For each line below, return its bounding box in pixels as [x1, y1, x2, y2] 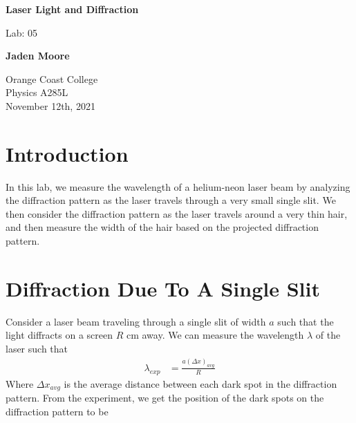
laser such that [6, 341, 68, 355]
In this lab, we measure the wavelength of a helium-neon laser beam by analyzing [6, 179, 350, 194]
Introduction [6, 139, 129, 167]
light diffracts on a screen [6, 328, 113, 342]
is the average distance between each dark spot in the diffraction [64, 376, 337, 391]
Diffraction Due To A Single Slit [6, 274, 320, 302]
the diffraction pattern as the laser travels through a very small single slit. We [6, 193, 336, 207]
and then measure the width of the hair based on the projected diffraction [6, 220, 319, 234]
